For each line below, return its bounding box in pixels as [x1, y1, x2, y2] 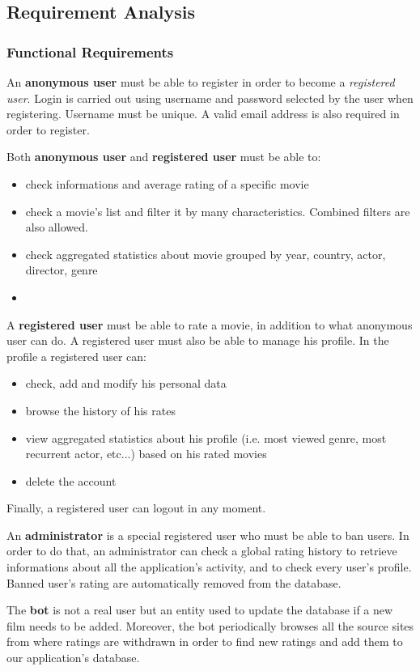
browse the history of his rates [25, 401, 176, 418]
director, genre [25, 261, 98, 278]
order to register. [6, 121, 90, 138]
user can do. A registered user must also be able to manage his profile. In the [6, 332, 389, 349]
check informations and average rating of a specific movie [25, 175, 309, 192]
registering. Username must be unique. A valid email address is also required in [6, 105, 400, 122]
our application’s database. [6, 649, 140, 666]
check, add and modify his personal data [25, 375, 227, 392]
